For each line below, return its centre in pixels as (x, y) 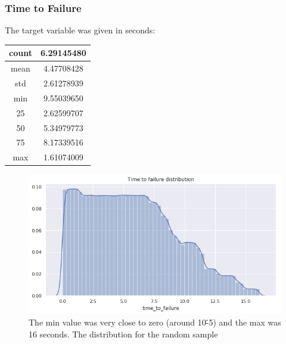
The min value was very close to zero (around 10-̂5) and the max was (155, 322)
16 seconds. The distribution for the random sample (123, 334)
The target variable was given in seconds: (80, 30)
